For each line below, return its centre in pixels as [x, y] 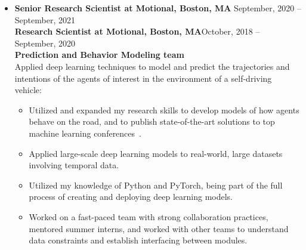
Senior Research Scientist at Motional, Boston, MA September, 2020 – [158, 8]
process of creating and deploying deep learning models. [131, 197]
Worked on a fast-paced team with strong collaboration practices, [149, 216]
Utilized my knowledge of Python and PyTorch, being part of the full [156, 185]
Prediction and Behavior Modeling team [99, 55]
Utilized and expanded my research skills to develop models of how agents [164, 109]
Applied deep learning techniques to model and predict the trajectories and [152, 66]
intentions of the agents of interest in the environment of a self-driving [143, 78]
